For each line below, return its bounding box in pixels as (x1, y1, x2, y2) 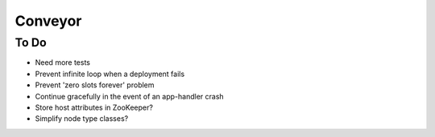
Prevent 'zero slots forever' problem (35, 80, 155, 90)
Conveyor (14, 12, 82, 30)
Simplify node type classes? (35, 114, 129, 123)
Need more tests (35, 58, 91, 67)
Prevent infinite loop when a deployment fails (35, 69, 185, 79)
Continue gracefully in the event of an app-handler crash (35, 91, 225, 101)
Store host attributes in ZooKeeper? (35, 103, 153, 112)
